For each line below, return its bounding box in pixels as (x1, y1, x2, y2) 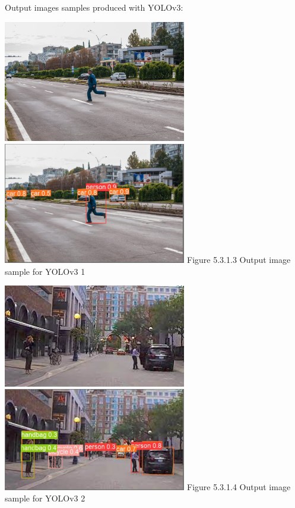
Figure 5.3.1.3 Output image (187, 253, 291, 265)
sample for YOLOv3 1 (5, 265, 85, 277)
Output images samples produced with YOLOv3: (5, 1, 183, 13)
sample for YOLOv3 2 (5, 492, 85, 504)
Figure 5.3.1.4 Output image (187, 480, 291, 493)
